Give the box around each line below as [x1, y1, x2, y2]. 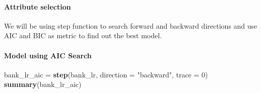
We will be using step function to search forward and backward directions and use [4, 20, 257, 31]
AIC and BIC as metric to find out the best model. [4, 30, 162, 41]
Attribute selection [4, 1, 71, 12]
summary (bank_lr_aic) [4, 79, 82, 89]
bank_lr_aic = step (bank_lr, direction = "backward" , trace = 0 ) [4, 69, 208, 79]
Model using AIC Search [4, 50, 92, 60]
